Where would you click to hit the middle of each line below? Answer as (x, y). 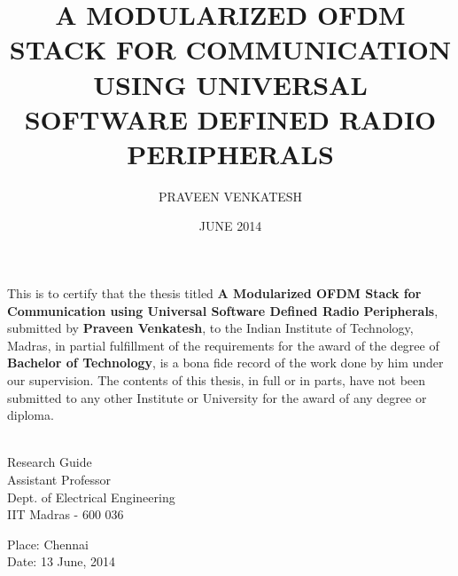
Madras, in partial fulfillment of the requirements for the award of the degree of (223, 345)
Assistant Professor (59, 479)
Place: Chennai (48, 544)
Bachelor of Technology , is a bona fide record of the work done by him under (225, 363)
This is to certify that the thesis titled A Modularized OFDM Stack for (214, 293)
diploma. (31, 415)
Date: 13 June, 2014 (62, 561)
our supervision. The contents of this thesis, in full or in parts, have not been (217, 380)
